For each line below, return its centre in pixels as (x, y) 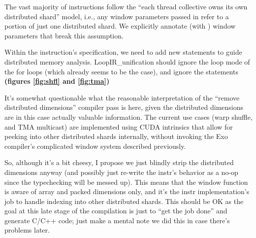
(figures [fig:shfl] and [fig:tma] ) (57, 81)
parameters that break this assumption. (64, 35)
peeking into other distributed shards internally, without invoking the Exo (116, 136)
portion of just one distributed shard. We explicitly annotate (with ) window (120, 26)
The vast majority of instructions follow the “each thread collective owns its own (126, 6)
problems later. (27, 230)
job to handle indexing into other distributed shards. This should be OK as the (124, 201)
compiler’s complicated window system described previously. (95, 146)
